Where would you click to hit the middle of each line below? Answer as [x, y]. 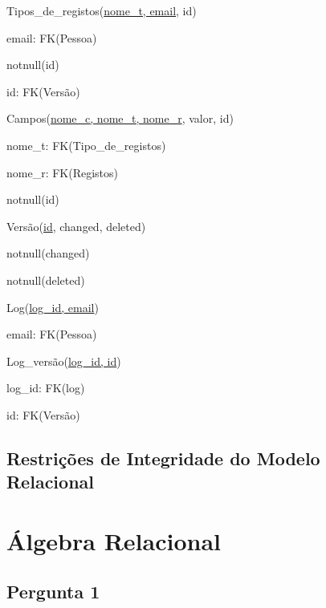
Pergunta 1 [53, 592]
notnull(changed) [48, 253]
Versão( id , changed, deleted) [76, 226]
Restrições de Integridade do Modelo [163, 458]
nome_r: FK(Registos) [63, 172]
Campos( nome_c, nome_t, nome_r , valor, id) [120, 118]
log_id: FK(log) [46, 388]
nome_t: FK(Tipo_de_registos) [86, 145]
